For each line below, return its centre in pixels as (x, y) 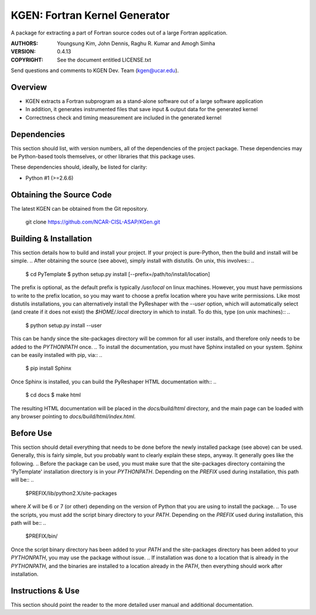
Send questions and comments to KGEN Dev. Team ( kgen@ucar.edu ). (95, 71)
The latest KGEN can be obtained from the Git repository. (80, 208)
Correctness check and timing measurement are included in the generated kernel (123, 118)
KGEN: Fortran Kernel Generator (90, 15)
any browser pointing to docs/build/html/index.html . (73, 416)
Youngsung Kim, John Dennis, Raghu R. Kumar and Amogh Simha (136, 43)
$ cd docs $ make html (53, 395)
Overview (29, 87)
